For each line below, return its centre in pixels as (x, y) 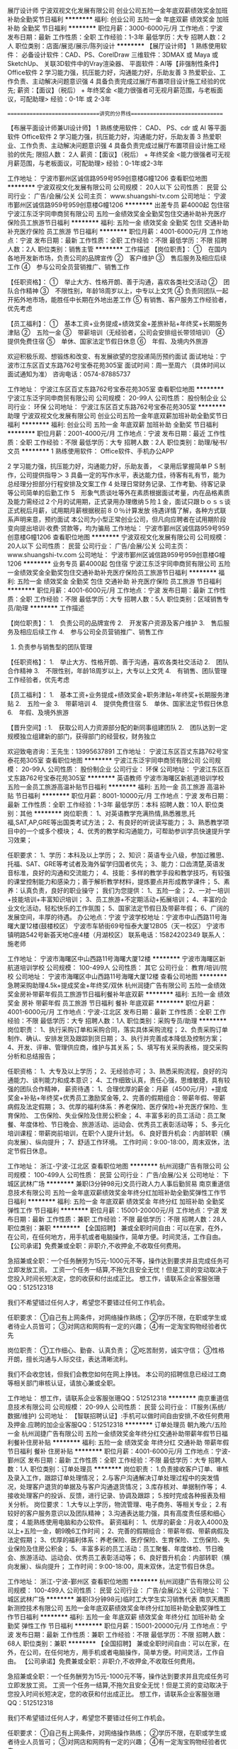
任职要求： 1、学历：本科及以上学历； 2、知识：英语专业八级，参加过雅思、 (118, 855)
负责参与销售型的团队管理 (55, 647)
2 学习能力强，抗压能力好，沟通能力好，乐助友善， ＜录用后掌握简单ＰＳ (113, 466)
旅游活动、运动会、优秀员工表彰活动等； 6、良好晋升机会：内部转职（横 (125, 1557)
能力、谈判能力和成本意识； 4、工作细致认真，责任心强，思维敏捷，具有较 (121, 1080)
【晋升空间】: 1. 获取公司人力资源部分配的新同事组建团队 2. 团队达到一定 (118, 727)
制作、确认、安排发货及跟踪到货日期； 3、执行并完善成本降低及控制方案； (116, 1038)
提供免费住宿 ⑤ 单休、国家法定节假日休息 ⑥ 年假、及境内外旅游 (108, 341)
